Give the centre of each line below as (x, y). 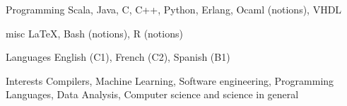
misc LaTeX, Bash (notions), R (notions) (94, 33)
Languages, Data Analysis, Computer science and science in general (152, 94)
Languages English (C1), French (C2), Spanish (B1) (118, 57)
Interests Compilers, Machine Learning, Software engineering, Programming (170, 80)
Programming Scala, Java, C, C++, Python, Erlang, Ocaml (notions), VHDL (174, 9)
